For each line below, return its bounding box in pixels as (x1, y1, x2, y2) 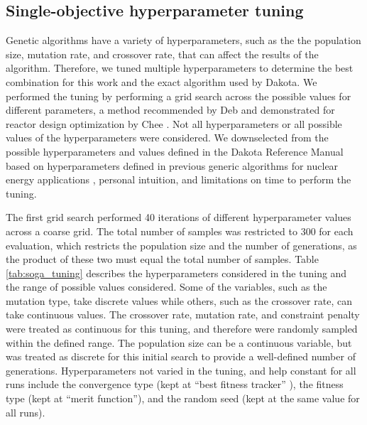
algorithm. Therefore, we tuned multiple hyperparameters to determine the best (6, 60, 354, 75)
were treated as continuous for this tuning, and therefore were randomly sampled (6, 321, 358, 336)
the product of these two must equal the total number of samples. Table (6, 252, 319, 267)
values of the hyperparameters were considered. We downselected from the (6, 130, 329, 145)
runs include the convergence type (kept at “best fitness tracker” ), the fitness (6, 377, 344, 392)
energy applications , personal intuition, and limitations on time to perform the (6, 172, 351, 187)
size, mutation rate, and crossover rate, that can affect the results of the (6, 46, 319, 61)
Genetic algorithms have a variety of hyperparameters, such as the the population (6, 33, 361, 48)
